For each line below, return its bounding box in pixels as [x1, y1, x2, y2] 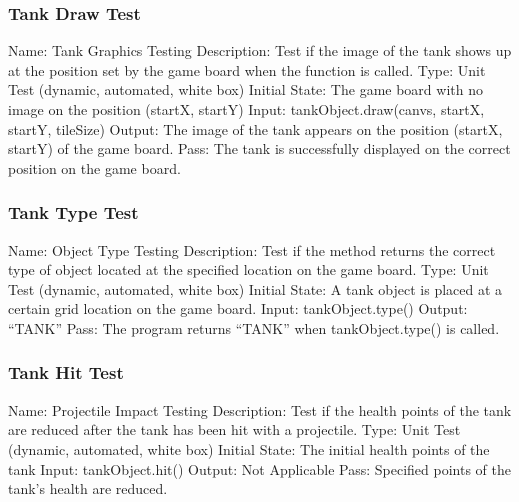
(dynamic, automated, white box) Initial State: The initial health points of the [8, 438, 490, 459]
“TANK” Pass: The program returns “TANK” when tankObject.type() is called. [8, 317, 500, 338]
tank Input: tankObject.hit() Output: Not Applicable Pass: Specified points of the [8, 458, 511, 479]
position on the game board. [8, 157, 181, 178]
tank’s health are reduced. [8, 478, 168, 499]
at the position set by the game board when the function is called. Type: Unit [8, 59, 486, 80]
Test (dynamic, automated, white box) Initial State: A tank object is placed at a [8, 278, 503, 299]
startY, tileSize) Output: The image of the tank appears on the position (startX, [8, 118, 503, 139]
